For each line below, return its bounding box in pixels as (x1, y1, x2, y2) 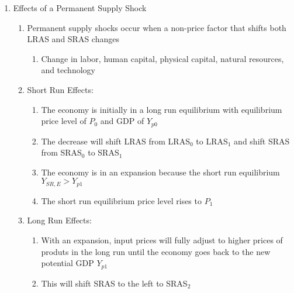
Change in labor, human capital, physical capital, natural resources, (41, 52, 284, 64)
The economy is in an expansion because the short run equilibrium (41, 166, 280, 178)
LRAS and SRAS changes (27, 33, 119, 45)
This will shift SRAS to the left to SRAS (41, 277, 188, 289)
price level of (41, 115, 87, 127)
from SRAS (41, 146, 82, 158)
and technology (41, 64, 95, 76)
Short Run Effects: (27, 83, 94, 95)
